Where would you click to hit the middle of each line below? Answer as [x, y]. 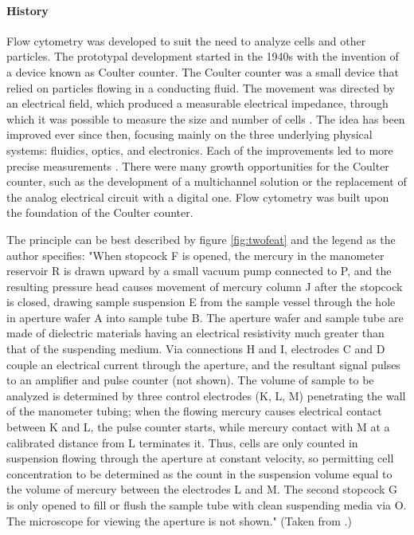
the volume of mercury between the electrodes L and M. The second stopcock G [202, 489]
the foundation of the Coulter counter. [100, 212]
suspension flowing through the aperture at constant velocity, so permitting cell [200, 458]
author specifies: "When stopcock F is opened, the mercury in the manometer [195, 255]
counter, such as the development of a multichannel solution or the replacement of [207, 181]
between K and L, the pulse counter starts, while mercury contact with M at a [198, 427]
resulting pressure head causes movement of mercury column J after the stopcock [205, 286]
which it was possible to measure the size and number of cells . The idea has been [206, 118]
